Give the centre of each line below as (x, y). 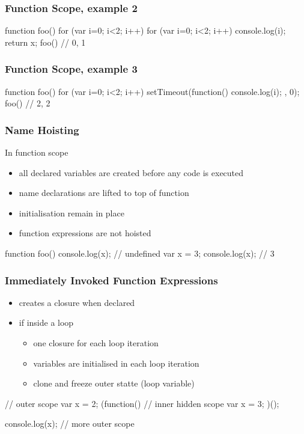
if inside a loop (46, 322)
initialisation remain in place (71, 212)
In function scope (37, 152)
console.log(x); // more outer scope (70, 423)
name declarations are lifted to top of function (104, 193)
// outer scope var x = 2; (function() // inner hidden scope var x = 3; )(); (142, 403)
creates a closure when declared (77, 302)
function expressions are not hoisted (85, 233)
